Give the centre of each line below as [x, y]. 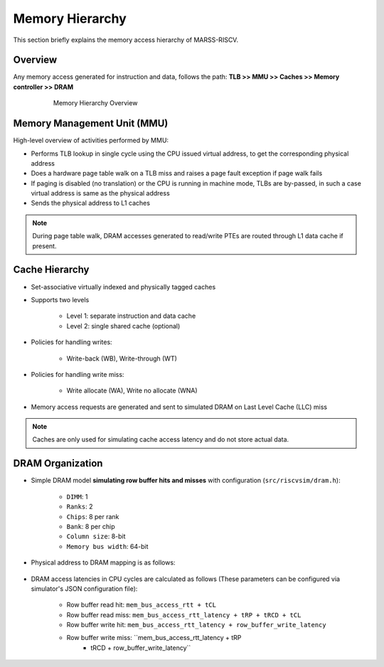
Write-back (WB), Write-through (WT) [122, 358]
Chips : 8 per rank [93, 516]
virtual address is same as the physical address [100, 193]
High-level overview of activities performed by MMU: [91, 140]
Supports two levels [60, 299]
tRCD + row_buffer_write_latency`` [141, 648]
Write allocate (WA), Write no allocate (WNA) [132, 390]
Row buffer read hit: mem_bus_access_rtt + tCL [142, 605]
